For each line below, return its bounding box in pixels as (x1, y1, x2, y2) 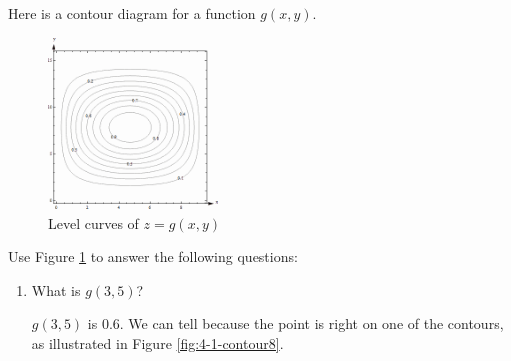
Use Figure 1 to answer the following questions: (8, 246, 298, 267)
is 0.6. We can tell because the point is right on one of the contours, (87, 313, 504, 334)
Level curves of (48, 212, 139, 233)
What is (31, 279, 81, 300)
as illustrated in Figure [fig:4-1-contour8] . (31, 332, 284, 353)
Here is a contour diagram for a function (8, 3, 256, 23)
